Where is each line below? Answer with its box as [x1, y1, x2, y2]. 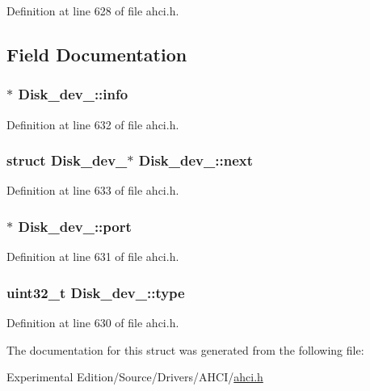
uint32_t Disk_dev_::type [6, 282, 185, 302]
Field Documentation [6, 41, 187, 66]
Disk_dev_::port [18, 216, 132, 236]
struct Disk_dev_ [6, 150, 128, 170]
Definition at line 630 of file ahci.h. [6, 314, 179, 331]
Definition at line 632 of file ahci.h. [6, 116, 179, 132]
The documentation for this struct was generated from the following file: [6, 341, 364, 358]
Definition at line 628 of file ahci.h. [6, 2, 179, 19]
